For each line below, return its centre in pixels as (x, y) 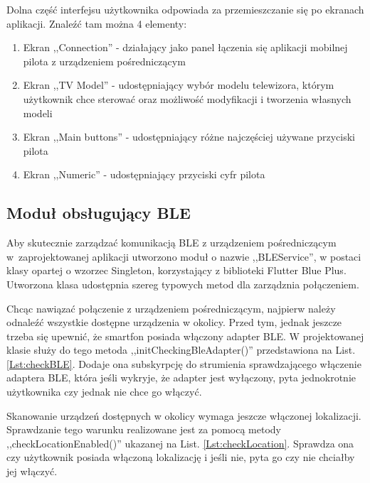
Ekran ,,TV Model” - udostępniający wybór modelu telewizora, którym (179, 85)
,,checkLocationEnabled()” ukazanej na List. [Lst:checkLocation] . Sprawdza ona (180, 443)
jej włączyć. (32, 471)
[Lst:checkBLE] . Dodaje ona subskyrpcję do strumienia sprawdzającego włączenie (184, 363)
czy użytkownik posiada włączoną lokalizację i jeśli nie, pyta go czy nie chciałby (181, 457)
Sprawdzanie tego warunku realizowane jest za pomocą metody (144, 429)
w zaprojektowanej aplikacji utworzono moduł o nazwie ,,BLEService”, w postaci (184, 256)
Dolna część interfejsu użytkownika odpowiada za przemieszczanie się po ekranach (185, 9)
